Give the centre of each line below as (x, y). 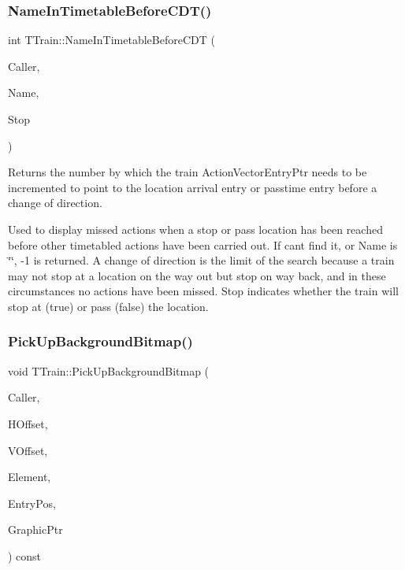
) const (25, 555)
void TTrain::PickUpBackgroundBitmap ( (109, 370)
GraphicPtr (35, 529)
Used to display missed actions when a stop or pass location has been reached (195, 229)
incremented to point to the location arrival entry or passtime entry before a (193, 187)
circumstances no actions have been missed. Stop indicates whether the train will (203, 291)
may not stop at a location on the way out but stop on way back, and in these (197, 275)
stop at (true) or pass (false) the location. (108, 306)
